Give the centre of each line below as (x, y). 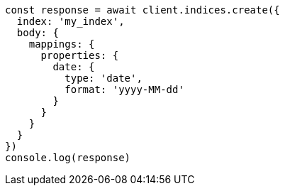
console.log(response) (68, 158)
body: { (38, 33)
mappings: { (62, 44)
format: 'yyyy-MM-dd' (124, 89)
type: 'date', (104, 78)
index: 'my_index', (71, 21)
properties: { (80, 55)
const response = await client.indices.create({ (142, 10)
